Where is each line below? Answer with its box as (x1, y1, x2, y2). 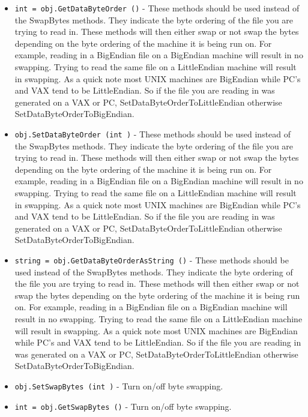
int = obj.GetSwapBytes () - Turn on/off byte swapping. (14, 400, 232, 412)
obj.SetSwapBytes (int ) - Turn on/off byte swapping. (14, 380, 223, 392)
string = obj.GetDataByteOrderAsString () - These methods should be (14, 254, 289, 266)
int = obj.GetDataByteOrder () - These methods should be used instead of (14, 2, 300, 14)
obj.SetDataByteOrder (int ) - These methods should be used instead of (14, 128, 291, 140)
